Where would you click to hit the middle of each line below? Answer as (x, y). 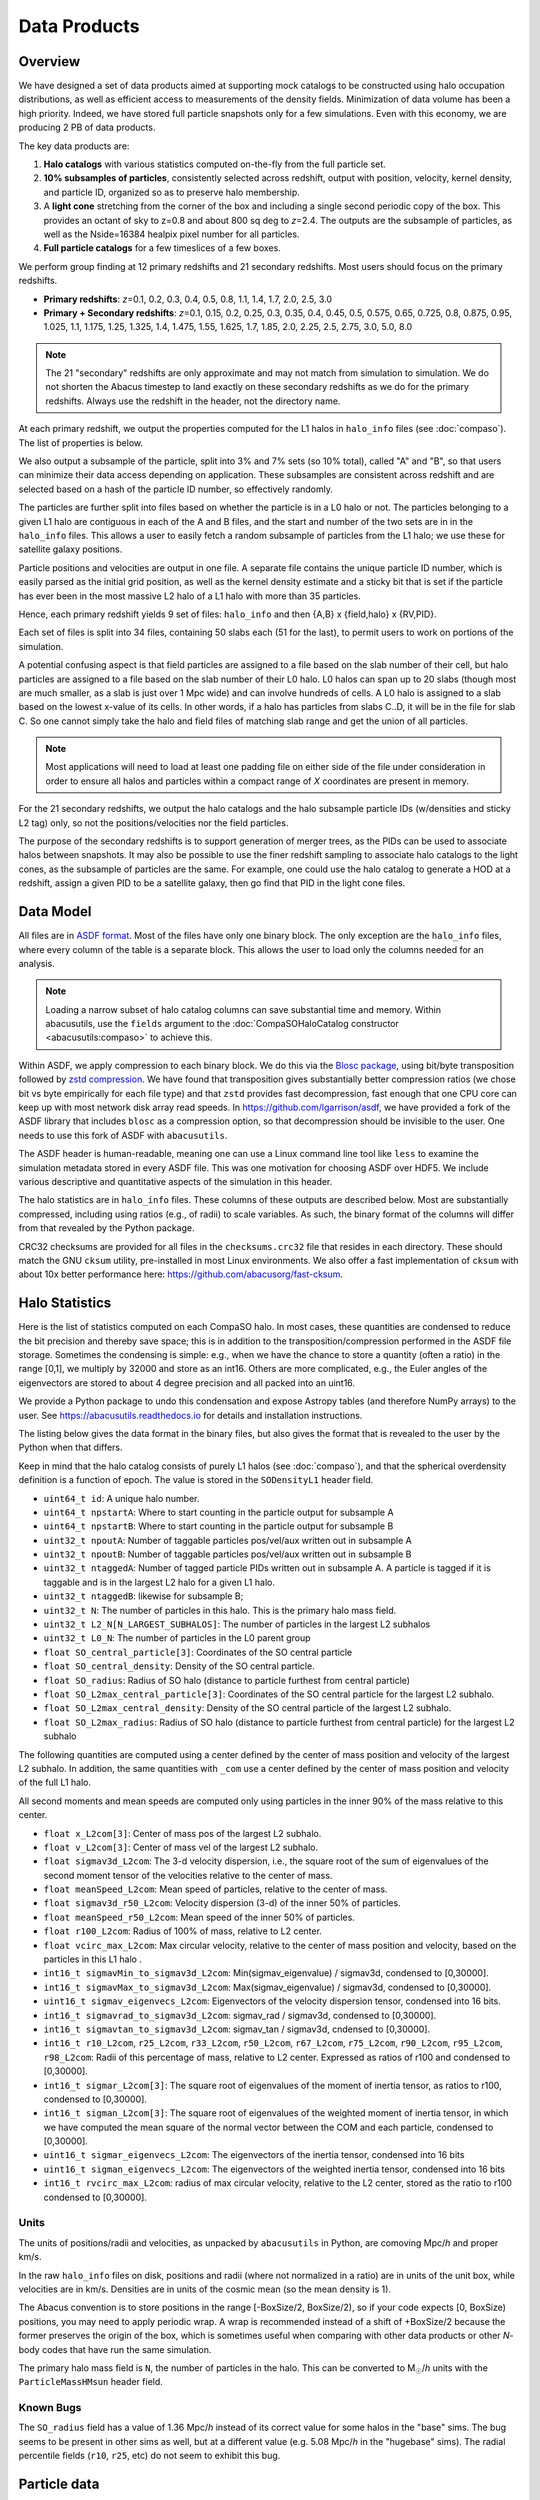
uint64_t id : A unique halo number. (121, 1498)
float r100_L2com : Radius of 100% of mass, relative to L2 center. (182, 1931)
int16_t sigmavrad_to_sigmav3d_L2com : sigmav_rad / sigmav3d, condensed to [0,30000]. (240, 2015)
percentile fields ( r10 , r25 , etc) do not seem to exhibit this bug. (149, 2456)
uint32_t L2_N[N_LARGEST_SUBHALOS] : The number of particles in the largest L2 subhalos (237, 1624)
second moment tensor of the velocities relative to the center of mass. (188, 1875)
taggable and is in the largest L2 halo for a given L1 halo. (159, 1582)
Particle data (59, 2484)
